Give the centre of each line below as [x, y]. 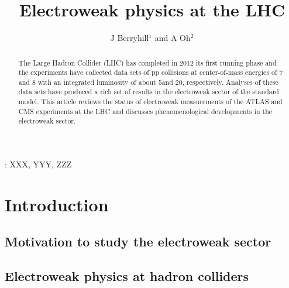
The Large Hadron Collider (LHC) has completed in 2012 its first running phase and [147, 62]
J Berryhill [130, 38]
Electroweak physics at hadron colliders [127, 276]
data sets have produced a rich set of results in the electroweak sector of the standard [149, 92]
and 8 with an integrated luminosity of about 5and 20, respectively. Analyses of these [148, 82]
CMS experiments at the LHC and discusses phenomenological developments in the [145, 111]
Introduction [57, 204]
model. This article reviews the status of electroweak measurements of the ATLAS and [150, 102]
